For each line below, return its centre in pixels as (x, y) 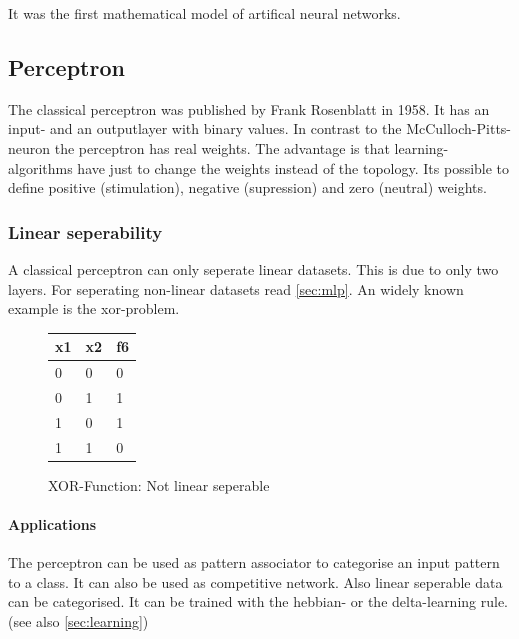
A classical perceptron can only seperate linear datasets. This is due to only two (253, 268)
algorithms (40, 167)
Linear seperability (85, 231)
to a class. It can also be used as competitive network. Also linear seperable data (255, 581)
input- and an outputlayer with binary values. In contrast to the (205, 128)
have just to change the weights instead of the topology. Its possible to (293, 167)
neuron (29, 147)
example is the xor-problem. (94, 308)
